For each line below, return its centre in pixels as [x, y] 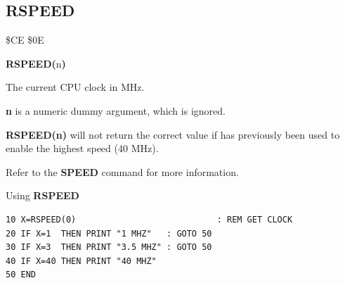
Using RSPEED [43, 195]
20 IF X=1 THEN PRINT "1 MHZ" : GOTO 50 [109, 233]
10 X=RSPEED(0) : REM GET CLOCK [149, 219]
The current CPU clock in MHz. [75, 87]
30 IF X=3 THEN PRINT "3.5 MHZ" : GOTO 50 [109, 247]
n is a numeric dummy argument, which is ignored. [116, 110]
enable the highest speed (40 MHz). [82, 148]
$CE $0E [25, 40]
